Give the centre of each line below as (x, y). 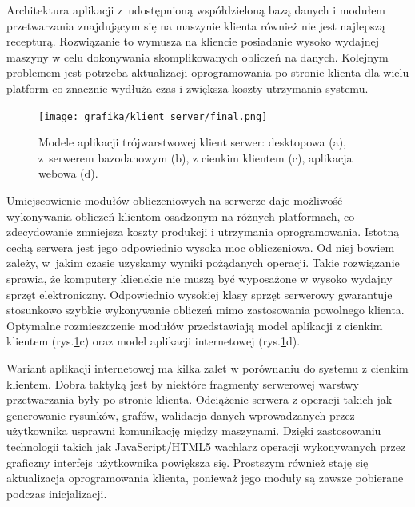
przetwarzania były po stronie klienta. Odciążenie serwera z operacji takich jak (200, 399)
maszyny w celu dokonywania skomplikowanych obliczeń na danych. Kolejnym (198, 56)
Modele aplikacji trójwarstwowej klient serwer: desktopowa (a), (192, 142)
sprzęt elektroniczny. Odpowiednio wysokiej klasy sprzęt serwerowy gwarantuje (200, 294)
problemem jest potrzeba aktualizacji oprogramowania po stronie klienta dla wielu (208, 72)
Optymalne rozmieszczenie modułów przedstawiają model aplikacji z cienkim (195, 325)
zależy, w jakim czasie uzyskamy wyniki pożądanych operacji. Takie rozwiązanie (203, 263)
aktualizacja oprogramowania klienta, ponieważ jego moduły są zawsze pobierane (205, 478)
